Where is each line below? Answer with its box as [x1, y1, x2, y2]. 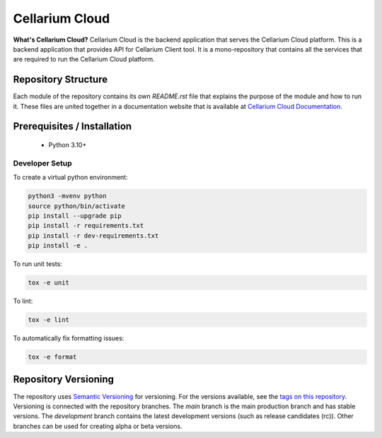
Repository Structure [13, 74, 108, 86]
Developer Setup [13, 158, 72, 168]
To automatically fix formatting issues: [13, 334, 125, 342]
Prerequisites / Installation [13, 120, 132, 132]
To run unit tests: [13, 260, 63, 268]
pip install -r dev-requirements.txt [28, 231, 159, 240]
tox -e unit [28, 279, 70, 287]
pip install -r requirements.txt [28, 221, 144, 230]
